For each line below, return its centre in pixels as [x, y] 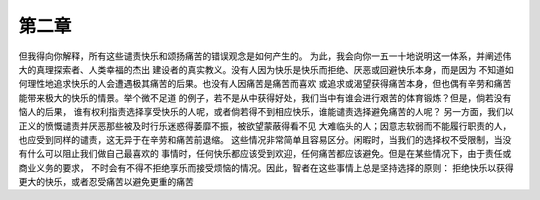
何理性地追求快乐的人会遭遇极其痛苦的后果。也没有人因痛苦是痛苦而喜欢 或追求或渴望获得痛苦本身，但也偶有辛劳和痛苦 [265, 84]
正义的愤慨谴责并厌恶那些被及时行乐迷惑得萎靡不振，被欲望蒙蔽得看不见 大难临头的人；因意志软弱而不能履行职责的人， [265, 126]
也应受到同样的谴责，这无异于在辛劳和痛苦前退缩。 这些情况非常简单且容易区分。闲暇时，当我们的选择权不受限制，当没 [265, 139]
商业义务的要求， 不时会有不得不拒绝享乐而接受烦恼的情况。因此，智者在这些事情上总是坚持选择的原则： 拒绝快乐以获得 [266, 167]
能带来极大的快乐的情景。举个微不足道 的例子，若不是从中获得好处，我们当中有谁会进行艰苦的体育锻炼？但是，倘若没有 [265, 97]
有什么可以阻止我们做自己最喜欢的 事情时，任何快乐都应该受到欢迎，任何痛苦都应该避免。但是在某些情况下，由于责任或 [265, 154]
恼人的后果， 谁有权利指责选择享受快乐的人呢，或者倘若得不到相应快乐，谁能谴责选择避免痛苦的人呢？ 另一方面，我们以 [266, 112]
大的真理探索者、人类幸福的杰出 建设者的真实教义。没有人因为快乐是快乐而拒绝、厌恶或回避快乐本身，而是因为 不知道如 [266, 69]
